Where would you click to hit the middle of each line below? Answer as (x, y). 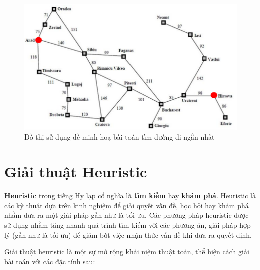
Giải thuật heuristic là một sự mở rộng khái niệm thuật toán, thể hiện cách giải (127, 252)
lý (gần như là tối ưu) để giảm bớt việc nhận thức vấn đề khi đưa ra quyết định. (128, 235)
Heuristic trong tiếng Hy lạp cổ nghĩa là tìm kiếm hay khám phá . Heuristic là (130, 195)
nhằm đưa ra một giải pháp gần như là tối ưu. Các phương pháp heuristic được (126, 215)
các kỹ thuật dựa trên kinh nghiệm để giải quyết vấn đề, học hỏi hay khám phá (126, 205)
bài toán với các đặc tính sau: (50, 261)
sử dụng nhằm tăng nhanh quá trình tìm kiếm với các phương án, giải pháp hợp (127, 225)
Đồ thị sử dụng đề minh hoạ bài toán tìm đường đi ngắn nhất (119, 137)
